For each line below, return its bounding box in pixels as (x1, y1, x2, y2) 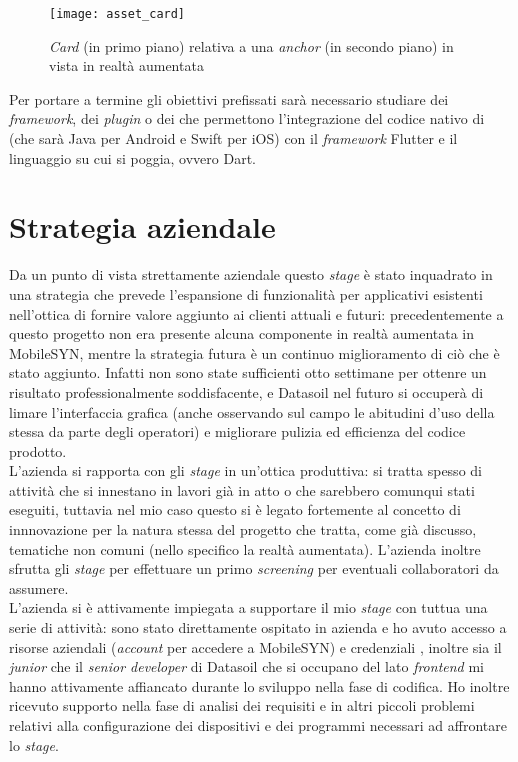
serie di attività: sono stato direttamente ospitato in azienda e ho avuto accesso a (9, 617, 507, 638)
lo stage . (9, 734, 59, 755)
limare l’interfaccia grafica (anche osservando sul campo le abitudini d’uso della (9, 401, 495, 422)
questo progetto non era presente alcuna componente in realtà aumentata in (9, 323, 475, 344)
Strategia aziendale (9, 206, 276, 247)
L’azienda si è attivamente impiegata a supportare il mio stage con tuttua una (9, 597, 488, 618)
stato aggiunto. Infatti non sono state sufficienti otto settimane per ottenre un (9, 362, 487, 383)
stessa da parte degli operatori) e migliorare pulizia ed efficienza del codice (9, 421, 466, 442)
